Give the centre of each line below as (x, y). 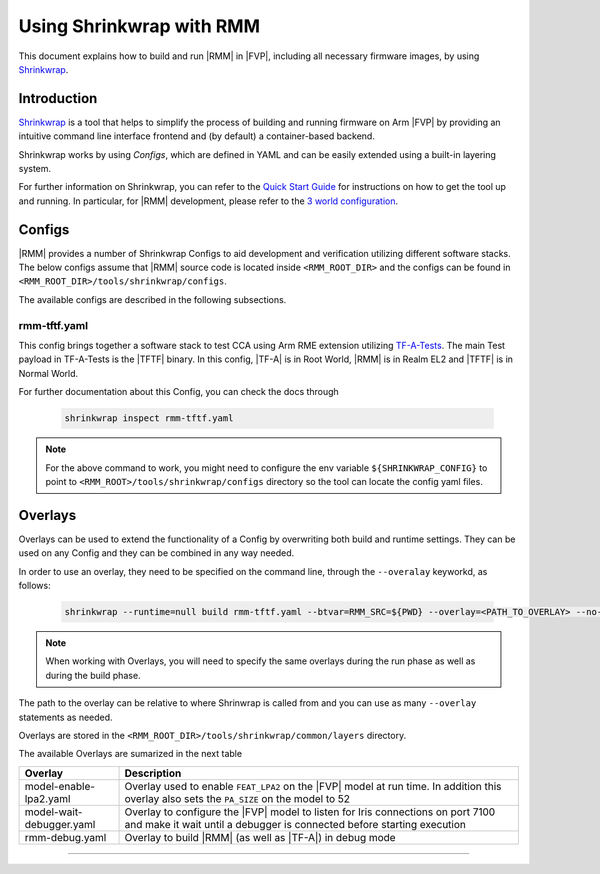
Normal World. (48, 373)
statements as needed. (66, 717)
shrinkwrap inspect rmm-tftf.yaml (149, 418)
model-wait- (53, 812)
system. (35, 169)
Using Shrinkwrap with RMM (139, 26)
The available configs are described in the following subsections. (152, 299)
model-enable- (59, 786)
